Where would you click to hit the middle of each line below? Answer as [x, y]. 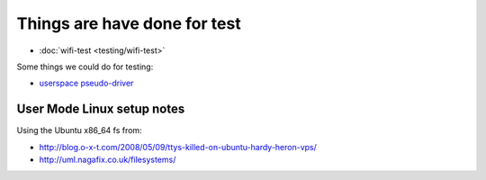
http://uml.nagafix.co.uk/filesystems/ [108, 160]
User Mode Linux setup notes [101, 109]
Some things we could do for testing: [85, 67]
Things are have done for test [129, 23]
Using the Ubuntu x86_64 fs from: [80, 130]
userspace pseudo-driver [86, 83]
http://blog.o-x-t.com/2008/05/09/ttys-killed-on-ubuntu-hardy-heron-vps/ [178, 147]
